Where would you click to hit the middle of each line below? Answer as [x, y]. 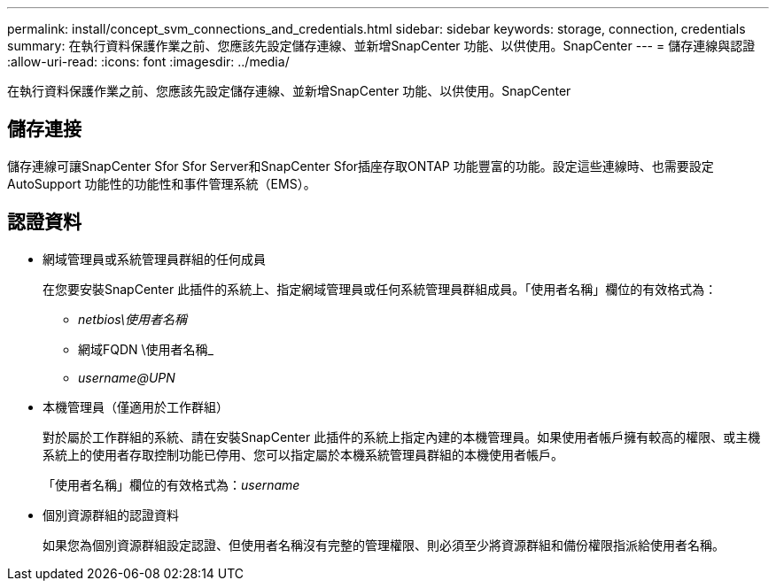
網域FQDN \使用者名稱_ [146, 349]
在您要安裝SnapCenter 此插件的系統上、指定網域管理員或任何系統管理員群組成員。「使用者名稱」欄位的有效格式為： [380, 289]
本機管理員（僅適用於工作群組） [136, 406]
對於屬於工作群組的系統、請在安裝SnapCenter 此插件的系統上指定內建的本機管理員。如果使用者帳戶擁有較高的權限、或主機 [402, 437]
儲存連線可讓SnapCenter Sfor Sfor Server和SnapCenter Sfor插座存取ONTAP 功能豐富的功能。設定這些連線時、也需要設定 [361, 166]
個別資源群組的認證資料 [111, 514]
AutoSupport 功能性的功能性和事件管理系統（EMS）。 [162, 183]
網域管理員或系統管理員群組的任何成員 [154, 259]
